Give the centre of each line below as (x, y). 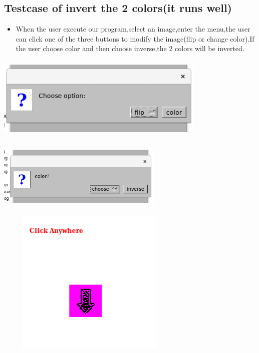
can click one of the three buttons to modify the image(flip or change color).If (135, 38)
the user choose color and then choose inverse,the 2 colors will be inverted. (130, 48)
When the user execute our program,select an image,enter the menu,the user (133, 29)
